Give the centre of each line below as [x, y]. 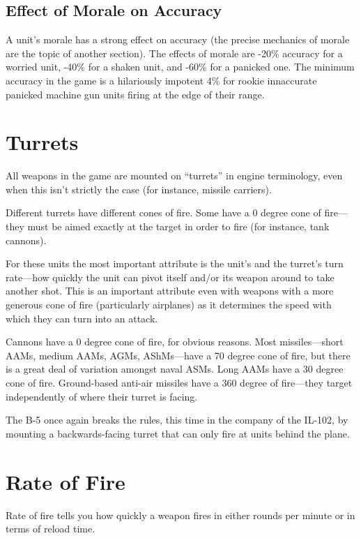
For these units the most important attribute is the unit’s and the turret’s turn [175, 263]
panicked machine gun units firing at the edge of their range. [135, 94]
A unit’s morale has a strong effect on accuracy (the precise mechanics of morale [178, 39]
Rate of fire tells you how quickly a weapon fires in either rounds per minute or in [180, 515]
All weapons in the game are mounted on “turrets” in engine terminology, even [174, 175]
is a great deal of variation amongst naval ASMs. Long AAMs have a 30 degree [175, 369]
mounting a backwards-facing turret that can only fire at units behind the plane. [178, 433]
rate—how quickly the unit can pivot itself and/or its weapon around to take [170, 277]
